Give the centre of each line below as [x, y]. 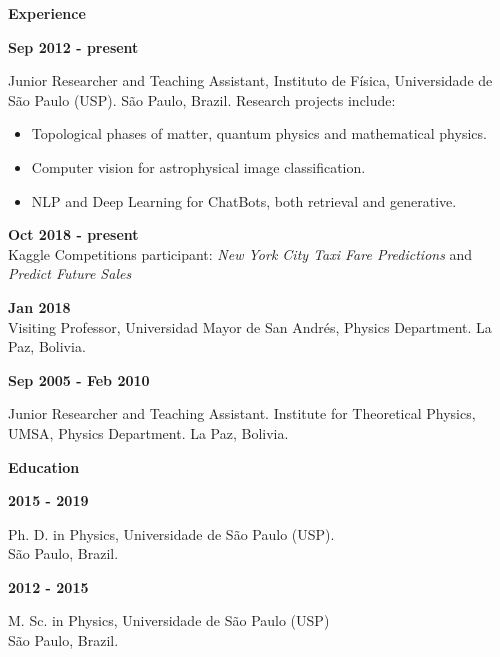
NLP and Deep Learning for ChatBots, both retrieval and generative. [244, 200]
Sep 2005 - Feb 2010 [79, 379]
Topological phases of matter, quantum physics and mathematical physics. [259, 133]
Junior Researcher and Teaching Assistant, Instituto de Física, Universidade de [250, 80]
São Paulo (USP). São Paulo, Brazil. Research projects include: [202, 99]
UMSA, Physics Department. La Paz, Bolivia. [148, 432]
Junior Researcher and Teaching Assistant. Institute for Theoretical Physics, [242, 413]
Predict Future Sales [70, 273]
